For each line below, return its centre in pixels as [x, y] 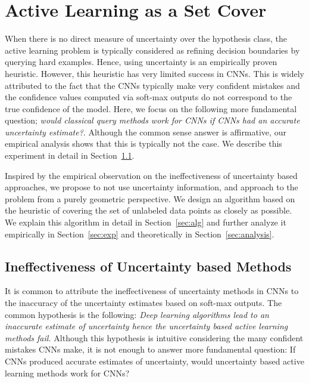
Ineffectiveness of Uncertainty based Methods [148, 266]
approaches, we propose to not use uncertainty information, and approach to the [152, 187]
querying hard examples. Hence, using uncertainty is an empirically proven [141, 62]
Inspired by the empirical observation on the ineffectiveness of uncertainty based [151, 175]
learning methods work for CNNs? [67, 373]
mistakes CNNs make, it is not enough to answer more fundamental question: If [150, 349]
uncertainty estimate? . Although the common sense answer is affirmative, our [146, 132]
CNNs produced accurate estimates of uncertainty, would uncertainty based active [154, 361]
